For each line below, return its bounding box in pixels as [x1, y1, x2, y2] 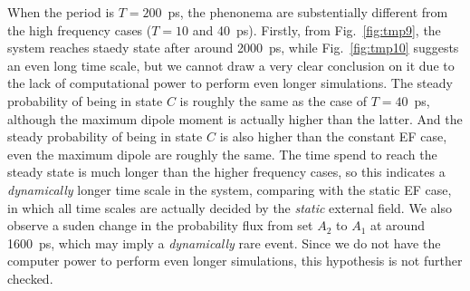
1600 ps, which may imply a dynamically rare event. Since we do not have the [7, 233, 441, 252]
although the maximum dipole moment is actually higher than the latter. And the [7, 109, 463, 128]
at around [370, 216, 425, 235]
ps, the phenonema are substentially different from [168, 3, 448, 21]
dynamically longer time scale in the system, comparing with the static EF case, [7, 179, 452, 199]
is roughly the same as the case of [179, 91, 368, 110]
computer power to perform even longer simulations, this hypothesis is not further [7, 251, 463, 270]
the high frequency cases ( [7, 20, 152, 39]
